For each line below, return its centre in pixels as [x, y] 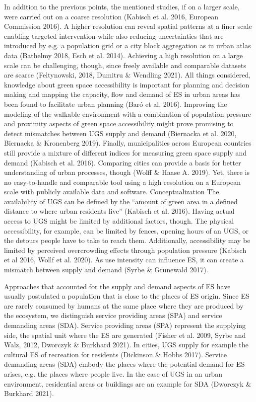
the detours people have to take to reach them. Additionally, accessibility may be [127, 240]
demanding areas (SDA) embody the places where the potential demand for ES [125, 364]
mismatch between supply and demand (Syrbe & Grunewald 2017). [106, 270]
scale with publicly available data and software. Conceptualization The [112, 192]
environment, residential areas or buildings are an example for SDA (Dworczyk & [128, 383]
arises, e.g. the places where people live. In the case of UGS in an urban [113, 373]
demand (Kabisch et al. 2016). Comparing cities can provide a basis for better [123, 162]
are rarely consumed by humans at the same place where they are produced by [124, 305]
